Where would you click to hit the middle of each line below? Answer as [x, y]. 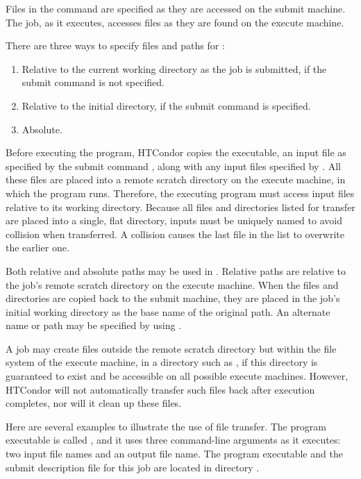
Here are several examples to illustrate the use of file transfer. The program [166, 426]
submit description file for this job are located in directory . [133, 467]
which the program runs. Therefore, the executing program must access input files [180, 193]
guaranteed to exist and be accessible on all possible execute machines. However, [177, 376]
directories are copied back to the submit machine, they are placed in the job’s [173, 298]
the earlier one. [37, 247]
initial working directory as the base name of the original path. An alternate [168, 311]
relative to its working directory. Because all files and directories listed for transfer [180, 207]
